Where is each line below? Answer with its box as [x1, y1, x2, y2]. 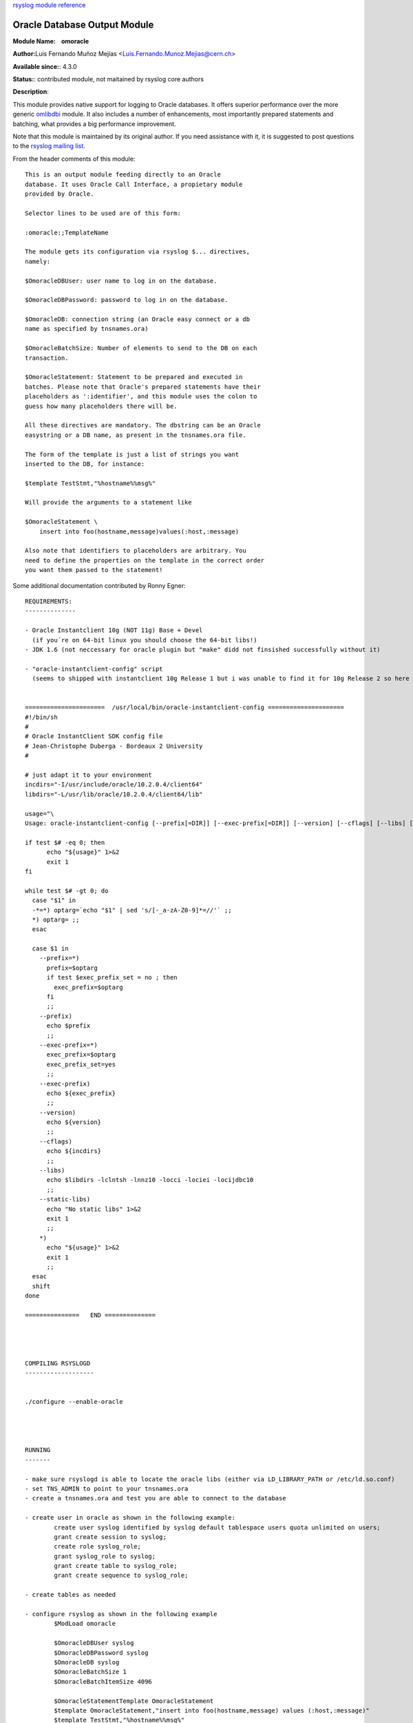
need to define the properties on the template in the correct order [25, 556, 265, 564]
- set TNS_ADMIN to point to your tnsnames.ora [25, 1485, 189, 1492]
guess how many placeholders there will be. [25, 402, 178, 410]
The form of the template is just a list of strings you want [25, 450, 240, 458]
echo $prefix [46, 1022, 91, 1030]
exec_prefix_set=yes [46, 1060, 116, 1068]
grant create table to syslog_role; [54, 1562, 178, 1570]
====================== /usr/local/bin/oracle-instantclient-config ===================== [25, 704, 344, 711]
